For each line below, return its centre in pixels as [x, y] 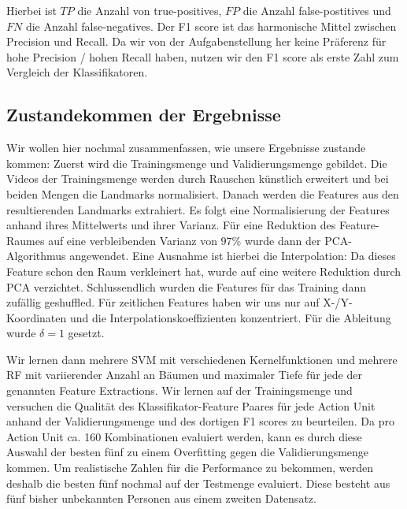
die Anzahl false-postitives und [317, 10]
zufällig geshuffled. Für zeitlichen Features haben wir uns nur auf [163, 302]
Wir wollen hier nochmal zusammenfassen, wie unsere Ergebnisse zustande [186, 148]
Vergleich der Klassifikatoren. [77, 72]
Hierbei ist [31, 10]
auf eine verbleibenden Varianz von [133, 240]
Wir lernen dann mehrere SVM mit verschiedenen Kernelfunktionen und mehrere [202, 359]
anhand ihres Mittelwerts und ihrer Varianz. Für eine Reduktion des [171, 225]
